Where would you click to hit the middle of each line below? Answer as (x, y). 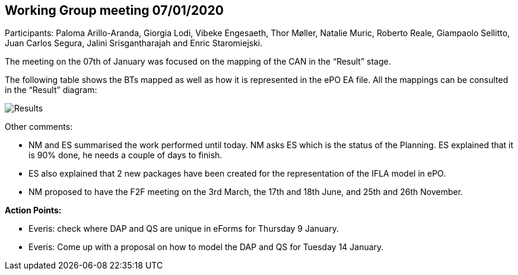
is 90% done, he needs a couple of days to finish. (125, 155)
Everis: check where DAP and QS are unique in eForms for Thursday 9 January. (184, 229)
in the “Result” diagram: (51, 90)
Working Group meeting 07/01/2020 (114, 10)
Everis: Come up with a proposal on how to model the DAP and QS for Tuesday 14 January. (206, 247)
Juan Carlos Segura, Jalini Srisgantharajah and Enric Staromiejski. (134, 43)
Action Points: (33, 210)
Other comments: (39, 127)
